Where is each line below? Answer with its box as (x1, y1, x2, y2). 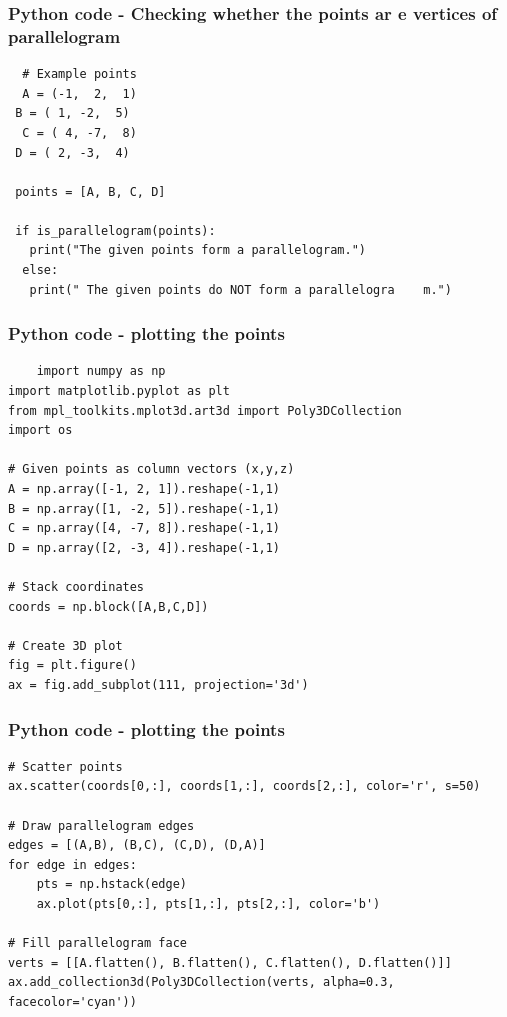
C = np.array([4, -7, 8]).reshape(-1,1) (8, 521, 281, 536)
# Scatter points (8, 759, 123, 774)
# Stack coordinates (8, 580, 145, 595)
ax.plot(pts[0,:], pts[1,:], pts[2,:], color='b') (36, 896, 381, 911)
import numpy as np (36, 364, 166, 379)
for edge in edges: (8, 857, 137, 872)
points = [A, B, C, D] (15, 184, 166, 199)
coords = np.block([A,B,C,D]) (8, 599, 209, 614)
